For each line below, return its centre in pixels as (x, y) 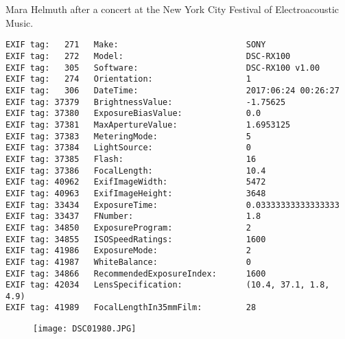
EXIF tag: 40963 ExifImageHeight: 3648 (136, 193)
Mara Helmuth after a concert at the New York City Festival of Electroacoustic (172, 9)
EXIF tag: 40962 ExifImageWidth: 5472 (136, 182)
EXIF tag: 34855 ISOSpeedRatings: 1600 (136, 239)
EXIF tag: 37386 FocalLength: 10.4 (136, 171)
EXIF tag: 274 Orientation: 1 (128, 79)
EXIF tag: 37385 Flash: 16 (131, 159)
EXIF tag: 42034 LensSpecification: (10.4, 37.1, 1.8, (168, 285)
